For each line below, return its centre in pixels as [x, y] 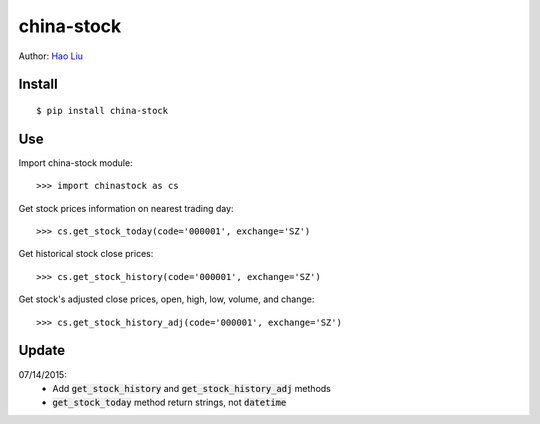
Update [42, 350]
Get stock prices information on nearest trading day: [126, 208]
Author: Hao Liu [51, 56]
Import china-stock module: [76, 162]
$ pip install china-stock [102, 110]
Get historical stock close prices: [86, 254]
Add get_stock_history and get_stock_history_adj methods [192, 388]
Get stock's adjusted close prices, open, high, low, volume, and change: [166, 299]
